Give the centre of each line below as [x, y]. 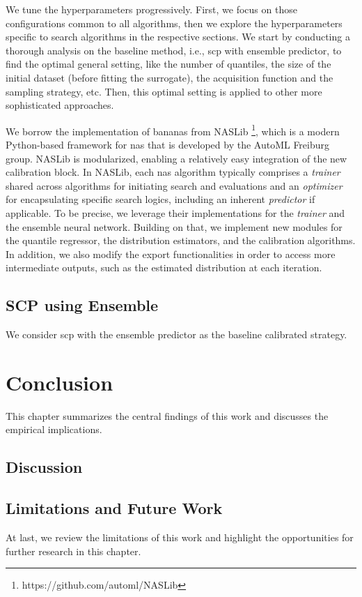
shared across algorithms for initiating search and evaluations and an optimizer [174, 185]
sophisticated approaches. [60, 105]
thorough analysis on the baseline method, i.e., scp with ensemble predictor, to [174, 50]
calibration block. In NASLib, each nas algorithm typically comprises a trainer [173, 172]
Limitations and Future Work [114, 508]
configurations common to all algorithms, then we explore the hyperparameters [174, 23]
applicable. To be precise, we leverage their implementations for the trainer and [175, 212]
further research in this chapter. [73, 551]
